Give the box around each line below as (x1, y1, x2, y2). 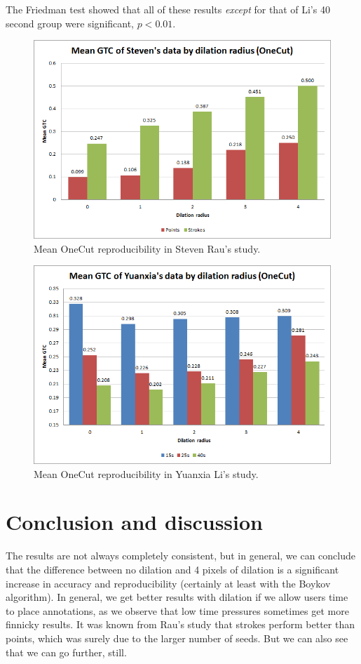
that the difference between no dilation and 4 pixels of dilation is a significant (6, 562, 339, 576)
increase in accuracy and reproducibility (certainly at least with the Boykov (6, 576, 331, 590)
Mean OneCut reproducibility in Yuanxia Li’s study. (34, 466, 259, 481)
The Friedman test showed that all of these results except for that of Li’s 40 (6, 2, 330, 16)
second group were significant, (6, 15, 135, 30)
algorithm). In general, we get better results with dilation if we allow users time (6, 590, 348, 604)
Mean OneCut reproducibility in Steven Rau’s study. (34, 241, 261, 255)
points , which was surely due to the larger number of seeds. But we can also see (6, 630, 348, 645)
